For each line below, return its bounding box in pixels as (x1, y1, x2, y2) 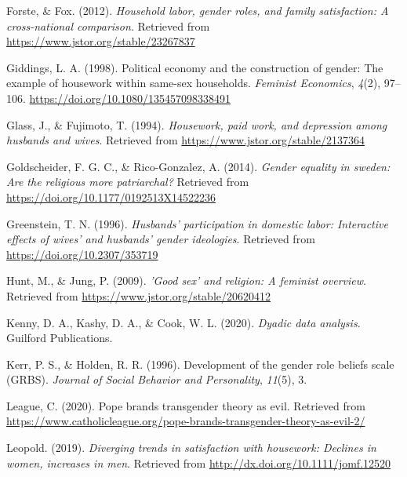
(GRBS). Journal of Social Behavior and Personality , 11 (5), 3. (6, 371, 307, 388)
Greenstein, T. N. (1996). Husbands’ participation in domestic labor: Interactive (6, 215, 388, 231)
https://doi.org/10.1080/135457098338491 (29, 89, 231, 106)
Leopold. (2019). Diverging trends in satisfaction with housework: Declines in (6, 439, 376, 456)
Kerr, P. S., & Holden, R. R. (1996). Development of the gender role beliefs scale (6, 355, 394, 372)
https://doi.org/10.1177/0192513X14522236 (6, 188, 216, 205)
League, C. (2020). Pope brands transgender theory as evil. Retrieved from (6, 397, 365, 413)
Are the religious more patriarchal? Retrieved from (6, 173, 249, 190)
